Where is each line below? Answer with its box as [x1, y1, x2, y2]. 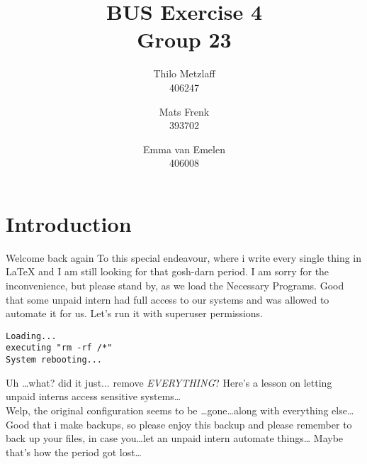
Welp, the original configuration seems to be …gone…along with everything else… [6, 402, 354, 417]
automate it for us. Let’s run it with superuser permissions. [6, 306, 263, 321]
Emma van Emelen [143, 141, 225, 156]
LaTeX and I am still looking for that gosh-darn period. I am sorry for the [6, 264, 329, 279]
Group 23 [137, 25, 232, 54]
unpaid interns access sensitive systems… [6, 389, 181, 404]
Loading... [6, 331, 57, 341]
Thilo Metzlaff [153, 66, 215, 81]
